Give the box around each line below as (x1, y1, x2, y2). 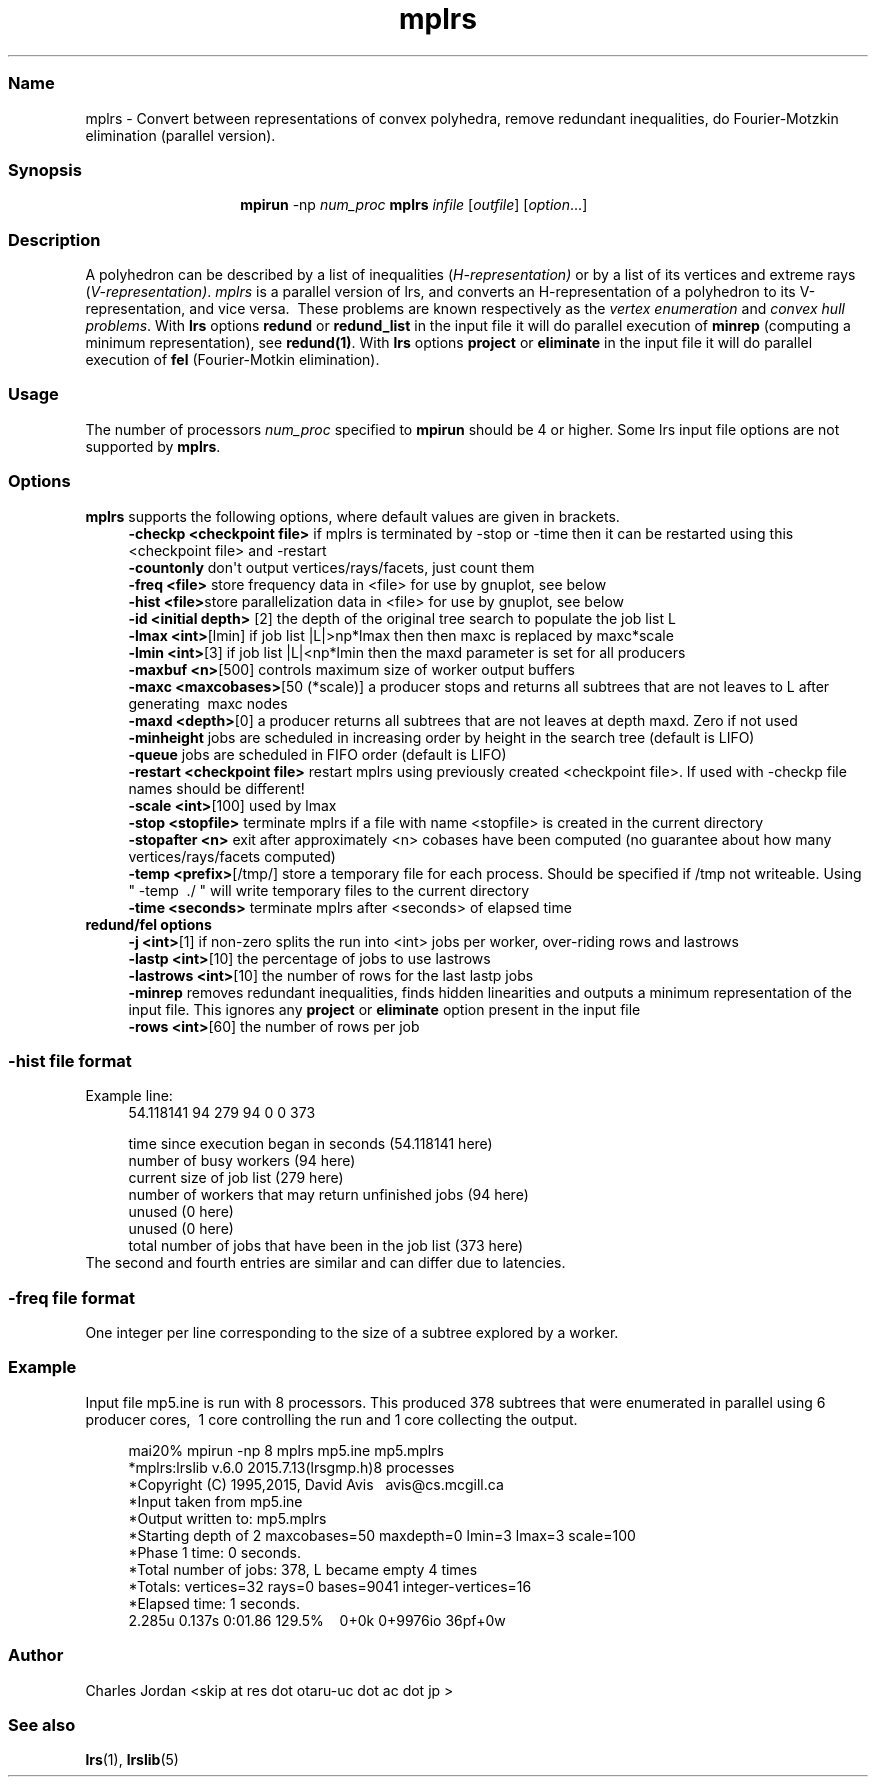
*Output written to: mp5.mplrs (128, 1509, 327, 1527)
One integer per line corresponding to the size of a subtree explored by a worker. (85, 1324, 619, 1341)
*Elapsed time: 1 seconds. (128, 1594, 300, 1612)
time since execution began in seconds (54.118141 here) (128, 1135, 493, 1153)
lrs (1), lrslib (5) (85, 1751, 179, 1769)
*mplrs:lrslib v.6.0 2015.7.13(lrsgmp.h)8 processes (128, 1458, 455, 1476)
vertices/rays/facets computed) (128, 847, 336, 865)
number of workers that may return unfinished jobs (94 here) (128, 1186, 529, 1204)
